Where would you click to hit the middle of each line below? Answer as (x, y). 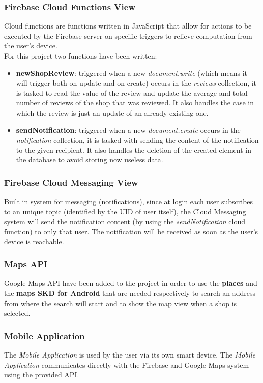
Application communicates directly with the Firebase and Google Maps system (127, 364)
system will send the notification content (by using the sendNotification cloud (125, 221)
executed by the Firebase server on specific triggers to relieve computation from (128, 35)
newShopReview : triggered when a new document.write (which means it (132, 73)
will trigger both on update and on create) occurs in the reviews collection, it (136, 83)
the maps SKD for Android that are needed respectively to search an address (130, 293)
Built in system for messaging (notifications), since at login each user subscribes (129, 201)
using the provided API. (42, 375)
